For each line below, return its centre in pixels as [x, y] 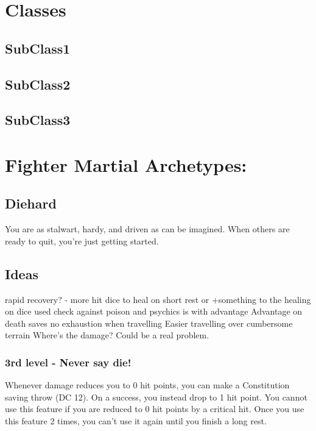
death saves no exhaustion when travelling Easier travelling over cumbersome [149, 323]
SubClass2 [38, 84]
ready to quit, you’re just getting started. [82, 240]
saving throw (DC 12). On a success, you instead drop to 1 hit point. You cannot [156, 397]
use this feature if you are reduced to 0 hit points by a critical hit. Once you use [155, 409]
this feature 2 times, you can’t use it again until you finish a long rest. [136, 421]
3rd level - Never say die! [68, 362]
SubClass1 [38, 48]
